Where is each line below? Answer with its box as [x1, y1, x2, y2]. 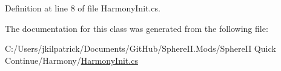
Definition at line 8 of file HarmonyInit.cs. [5, 2, 160, 14]
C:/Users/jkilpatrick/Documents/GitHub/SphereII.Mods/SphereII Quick [5, 42, 276, 55]
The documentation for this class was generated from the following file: [5, 22, 268, 34]
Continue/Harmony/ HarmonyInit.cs [5, 54, 138, 66]
